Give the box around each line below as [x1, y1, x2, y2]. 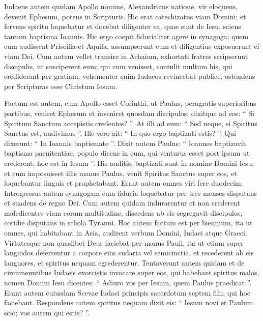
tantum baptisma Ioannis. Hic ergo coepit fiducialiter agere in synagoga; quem [4, 31, 249, 41]
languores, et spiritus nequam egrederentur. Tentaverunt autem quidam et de [4, 257, 245, 268]
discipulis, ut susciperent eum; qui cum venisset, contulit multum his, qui [4, 61, 232, 71]
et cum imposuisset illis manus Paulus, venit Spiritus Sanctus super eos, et [4, 167, 237, 178]
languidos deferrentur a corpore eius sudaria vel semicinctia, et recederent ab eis [4, 247, 254, 258]
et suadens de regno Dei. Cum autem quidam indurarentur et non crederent [4, 197, 241, 208]
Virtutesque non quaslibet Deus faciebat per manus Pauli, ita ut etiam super [4, 237, 244, 248]
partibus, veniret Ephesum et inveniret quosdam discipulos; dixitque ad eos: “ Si [4, 107, 254, 118]
